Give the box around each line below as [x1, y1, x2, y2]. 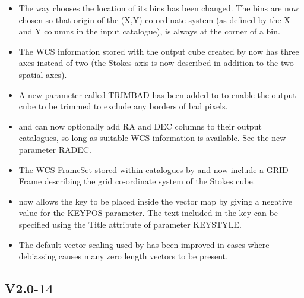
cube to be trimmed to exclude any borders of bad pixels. [18, 100, 228, 112]
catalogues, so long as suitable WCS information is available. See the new [18, 131, 286, 144]
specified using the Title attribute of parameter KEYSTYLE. [18, 218, 242, 230]
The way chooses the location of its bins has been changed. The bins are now [18, 2, 299, 14]
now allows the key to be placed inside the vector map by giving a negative [18, 195, 293, 207]
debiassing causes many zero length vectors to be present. [18, 250, 228, 262]
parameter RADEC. [18, 143, 91, 155]
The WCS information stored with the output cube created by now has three [18, 45, 299, 57]
